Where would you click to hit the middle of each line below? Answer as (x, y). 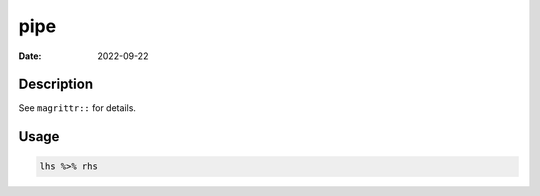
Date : (30, 56)
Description (56, 84)
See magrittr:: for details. (77, 108)
